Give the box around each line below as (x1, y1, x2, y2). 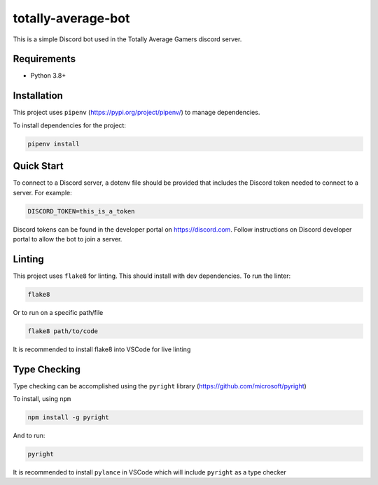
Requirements (13, 53, 76, 65)
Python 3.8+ (30, 71, 66, 80)
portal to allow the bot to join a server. (13, 234, 122, 243)
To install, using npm (13, 395, 71, 403)
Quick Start (13, 160, 64, 172)
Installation (13, 90, 63, 101)
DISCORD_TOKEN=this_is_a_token (27, 207, 136, 215)
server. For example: (13, 188, 73, 197)
